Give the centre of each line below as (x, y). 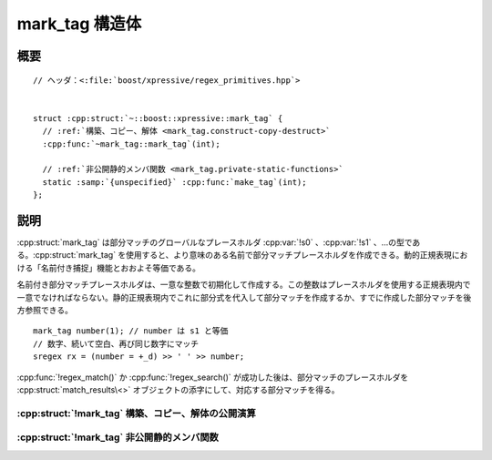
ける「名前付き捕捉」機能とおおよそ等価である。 (108, 268)
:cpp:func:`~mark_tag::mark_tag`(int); (131, 144)
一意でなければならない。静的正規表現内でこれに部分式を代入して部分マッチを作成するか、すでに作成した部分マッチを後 (244, 297)
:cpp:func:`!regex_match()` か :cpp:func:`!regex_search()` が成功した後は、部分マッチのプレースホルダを (213, 377)
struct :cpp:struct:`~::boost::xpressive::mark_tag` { (158, 118)
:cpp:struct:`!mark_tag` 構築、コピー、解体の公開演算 (137, 413)
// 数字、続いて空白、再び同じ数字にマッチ (116, 343)
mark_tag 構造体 (79, 24)
